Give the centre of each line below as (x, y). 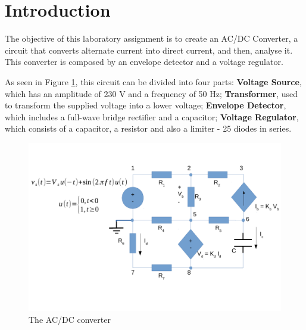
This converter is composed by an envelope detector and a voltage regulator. (144, 62)
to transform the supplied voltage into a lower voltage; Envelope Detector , (146, 105)
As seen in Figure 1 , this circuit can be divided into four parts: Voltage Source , (153, 81)
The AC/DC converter (70, 319)
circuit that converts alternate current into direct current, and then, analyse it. (149, 50)
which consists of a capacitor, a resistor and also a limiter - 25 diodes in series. (148, 128)
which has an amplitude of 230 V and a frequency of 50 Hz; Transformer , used (152, 93)
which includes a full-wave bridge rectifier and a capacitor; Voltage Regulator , (152, 116)
